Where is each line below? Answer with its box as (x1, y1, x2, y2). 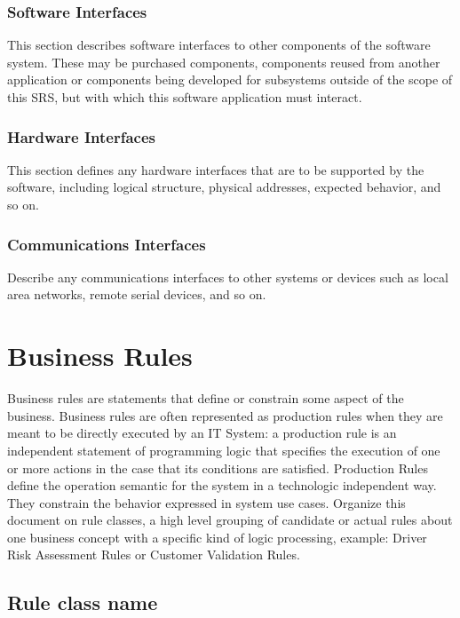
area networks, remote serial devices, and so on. (7, 285, 266, 304)
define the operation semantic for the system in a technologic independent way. (7, 476, 437, 495)
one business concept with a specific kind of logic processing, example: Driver (7, 527, 427, 546)
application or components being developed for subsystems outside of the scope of (7, 70, 453, 89)
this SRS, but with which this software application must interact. (7, 88, 362, 106)
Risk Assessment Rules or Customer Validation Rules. (7, 545, 300, 564)
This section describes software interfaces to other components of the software (7, 36, 431, 54)
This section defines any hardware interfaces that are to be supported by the (7, 160, 424, 178)
